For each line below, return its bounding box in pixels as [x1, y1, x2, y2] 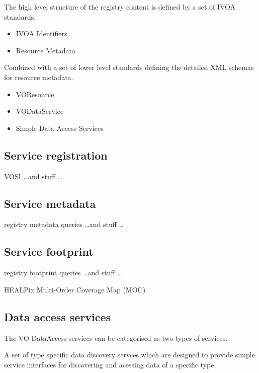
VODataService [16, 106, 64, 116]
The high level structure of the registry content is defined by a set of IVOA [4, 2, 236, 12]
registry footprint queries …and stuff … [4, 267, 122, 278]
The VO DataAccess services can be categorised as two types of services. [4, 332, 228, 343]
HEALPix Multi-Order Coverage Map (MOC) [4, 284, 146, 294]
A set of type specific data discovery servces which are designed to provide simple [4, 349, 255, 360]
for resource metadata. [4, 71, 73, 82]
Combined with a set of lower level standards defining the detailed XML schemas [4, 62, 254, 72]
